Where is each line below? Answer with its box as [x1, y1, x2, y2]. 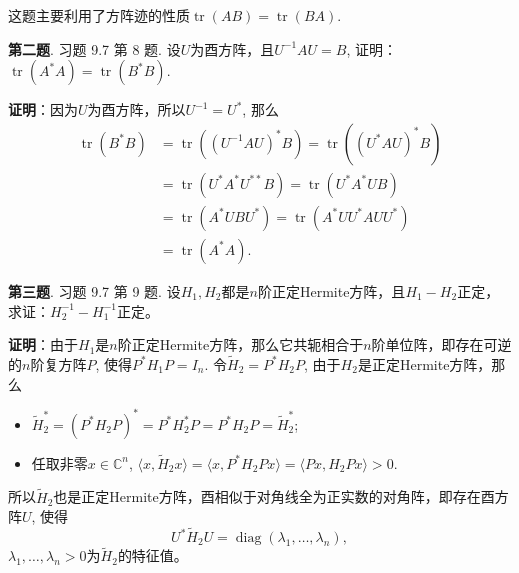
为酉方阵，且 [190, 38, 275, 59]
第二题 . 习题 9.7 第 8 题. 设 [8, 38, 181, 59]
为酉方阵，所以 [87, 99, 186, 120]
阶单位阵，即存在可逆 [371, 334, 512, 355]
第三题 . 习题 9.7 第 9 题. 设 [8, 280, 181, 301]
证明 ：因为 [8, 99, 78, 120]
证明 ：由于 [8, 334, 78, 355]
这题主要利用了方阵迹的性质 [8, 5, 190, 25]
